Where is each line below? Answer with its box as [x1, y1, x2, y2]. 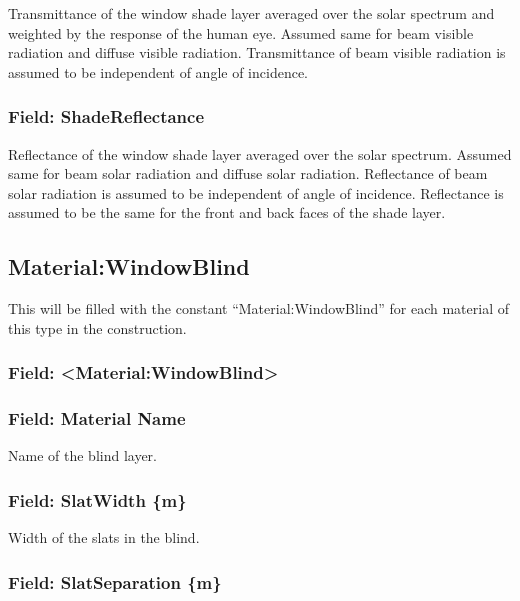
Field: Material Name [8, 406, 186, 431]
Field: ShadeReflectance [8, 104, 205, 129]
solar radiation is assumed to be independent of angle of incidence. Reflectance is [8, 182, 504, 203]
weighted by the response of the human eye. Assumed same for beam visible [8, 22, 474, 43]
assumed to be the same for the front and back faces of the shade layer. [8, 202, 446, 223]
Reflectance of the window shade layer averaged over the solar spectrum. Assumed [8, 143, 512, 164]
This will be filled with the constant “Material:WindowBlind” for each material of [8, 298, 509, 319]
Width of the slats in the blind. [8, 527, 200, 548]
